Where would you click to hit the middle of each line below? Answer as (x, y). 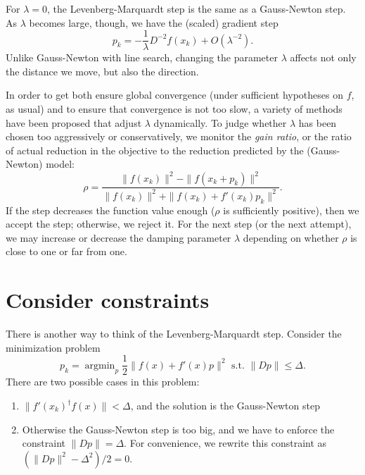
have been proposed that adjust (74, 122)
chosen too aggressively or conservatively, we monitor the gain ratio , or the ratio (179, 136)
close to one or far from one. (66, 251)
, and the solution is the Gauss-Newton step (225, 406)
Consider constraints (108, 300)
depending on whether (291, 237)
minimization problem (53, 347)
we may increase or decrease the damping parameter (119, 237)
